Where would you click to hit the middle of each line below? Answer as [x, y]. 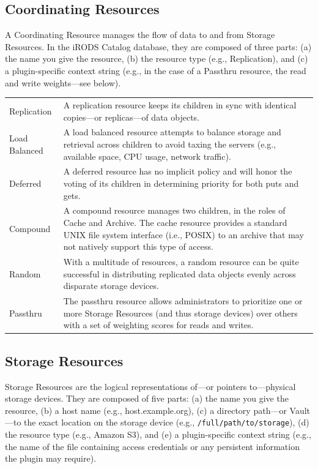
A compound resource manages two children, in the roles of [174, 210]
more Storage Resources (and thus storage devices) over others [180, 313]
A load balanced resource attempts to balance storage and [172, 132]
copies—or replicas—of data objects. [131, 117]
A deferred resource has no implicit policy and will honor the [178, 171]
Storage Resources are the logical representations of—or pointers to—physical [150, 386]
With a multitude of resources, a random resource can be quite [181, 262]
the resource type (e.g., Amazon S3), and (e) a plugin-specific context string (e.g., [158, 434]
